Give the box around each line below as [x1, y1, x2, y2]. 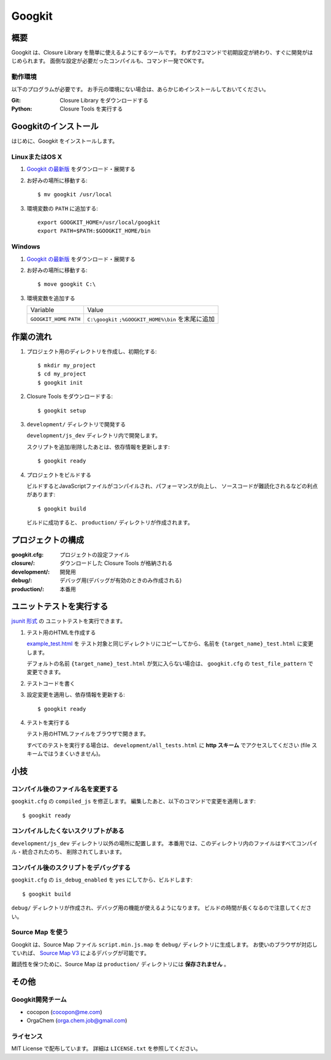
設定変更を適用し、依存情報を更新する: [26, 691, 126, 699]
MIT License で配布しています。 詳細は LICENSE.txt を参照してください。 [11, 1045, 202, 1052]
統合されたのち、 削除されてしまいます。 [21, 848, 126, 856]
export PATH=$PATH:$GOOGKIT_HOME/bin [37, 228, 151, 234]
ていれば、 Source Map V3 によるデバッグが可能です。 [11, 950, 150, 957]
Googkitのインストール [11, 121, 99, 132]
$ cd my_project [37, 371, 86, 377]
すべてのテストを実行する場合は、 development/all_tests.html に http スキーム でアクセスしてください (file [26, 741, 311, 748]
